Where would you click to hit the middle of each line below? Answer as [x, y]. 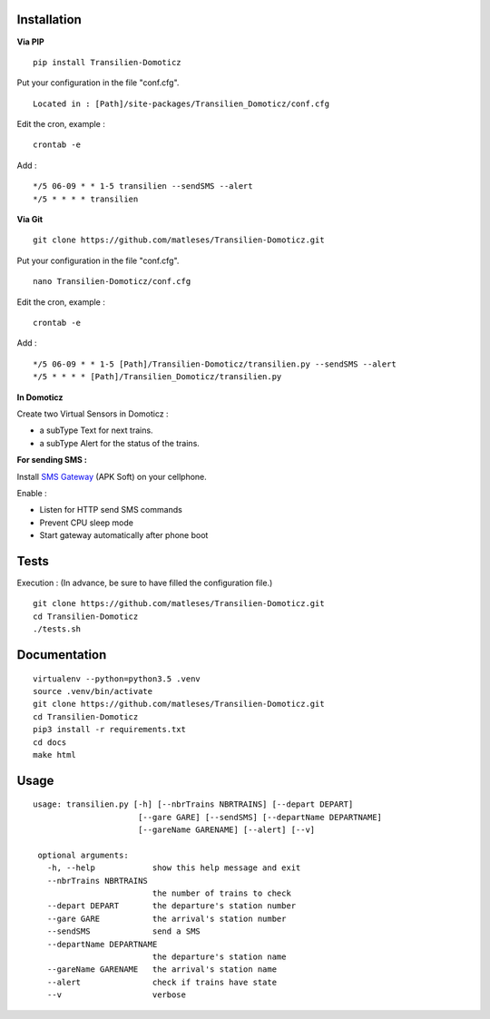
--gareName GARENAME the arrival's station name [162, 970]
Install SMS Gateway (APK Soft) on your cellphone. [112, 476]
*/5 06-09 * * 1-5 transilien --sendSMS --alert [143, 186]
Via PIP [30, 42]
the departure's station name [219, 956]
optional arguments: [83, 855]
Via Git [30, 220]
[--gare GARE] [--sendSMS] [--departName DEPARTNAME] [260, 817]
